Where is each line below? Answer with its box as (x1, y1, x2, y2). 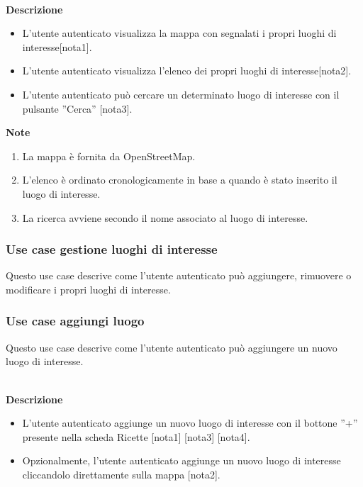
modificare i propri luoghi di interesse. (6, 281, 171, 296)
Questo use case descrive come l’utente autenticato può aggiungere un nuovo (6, 340, 337, 354)
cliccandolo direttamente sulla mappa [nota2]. (22, 466, 220, 481)
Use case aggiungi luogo (6, 312, 145, 330)
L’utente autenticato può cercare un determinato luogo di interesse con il (22, 86, 340, 101)
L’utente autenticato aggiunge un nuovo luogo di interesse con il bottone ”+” (22, 415, 358, 430)
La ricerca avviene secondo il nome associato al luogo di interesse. (22, 210, 308, 225)
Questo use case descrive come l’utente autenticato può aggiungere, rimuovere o (6, 268, 352, 283)
